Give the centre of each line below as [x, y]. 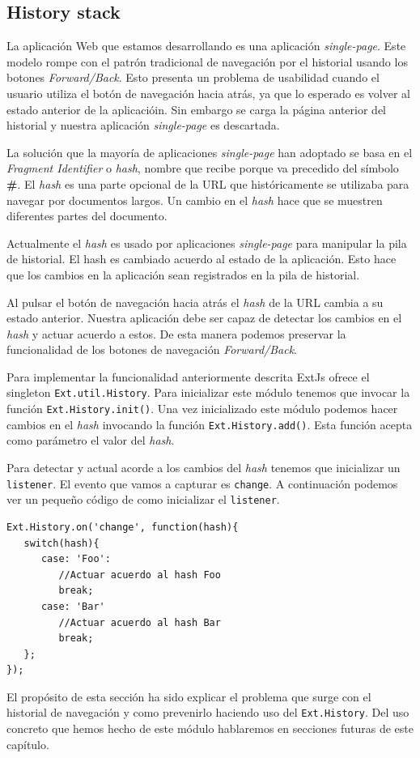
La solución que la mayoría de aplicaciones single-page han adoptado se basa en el [210, 152]
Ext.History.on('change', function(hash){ [123, 527]
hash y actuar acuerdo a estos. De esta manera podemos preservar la [176, 333]
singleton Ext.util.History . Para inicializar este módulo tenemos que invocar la [208, 392]
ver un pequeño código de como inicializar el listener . [143, 499]
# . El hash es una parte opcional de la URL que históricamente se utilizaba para [208, 183]
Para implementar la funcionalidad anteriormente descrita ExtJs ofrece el [188, 376]
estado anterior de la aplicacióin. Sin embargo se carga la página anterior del [196, 109]
